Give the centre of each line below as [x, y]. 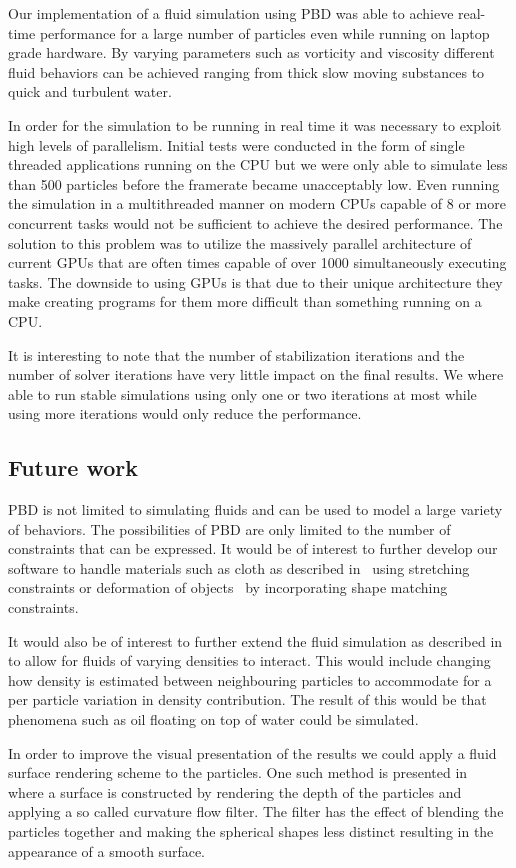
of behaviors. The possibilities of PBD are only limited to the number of [229, 528]
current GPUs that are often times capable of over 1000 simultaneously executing [257, 262]
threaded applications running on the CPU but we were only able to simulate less [258, 164]
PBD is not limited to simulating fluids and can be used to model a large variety [255, 509]
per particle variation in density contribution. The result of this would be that [247, 699]
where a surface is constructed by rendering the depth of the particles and [235, 791]
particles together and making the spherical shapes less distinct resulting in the [251, 830]
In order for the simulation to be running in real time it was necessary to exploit [255, 124]
